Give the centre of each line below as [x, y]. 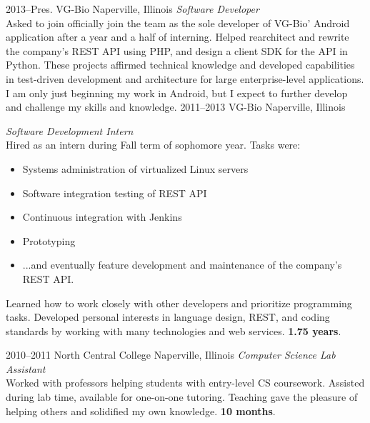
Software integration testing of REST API [115, 193]
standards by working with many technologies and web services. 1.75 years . [174, 330]
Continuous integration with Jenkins [102, 217]
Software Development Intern [70, 130]
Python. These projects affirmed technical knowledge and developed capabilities [180, 65]
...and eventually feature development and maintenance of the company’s [182, 265]
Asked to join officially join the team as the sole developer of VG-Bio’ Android [178, 23]
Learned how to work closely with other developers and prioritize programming [179, 303]
